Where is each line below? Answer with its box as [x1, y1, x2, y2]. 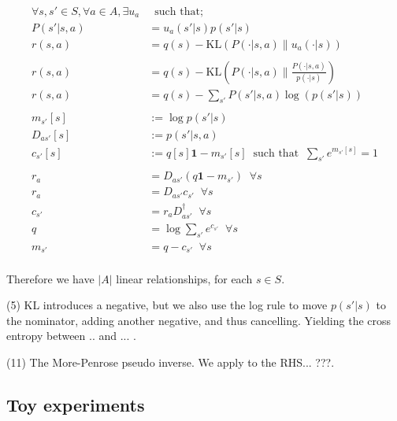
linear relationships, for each [116, 270, 253, 286]
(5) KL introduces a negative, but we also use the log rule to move [6, 297, 328, 313]
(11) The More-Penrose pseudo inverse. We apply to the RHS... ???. [6, 353, 335, 370]
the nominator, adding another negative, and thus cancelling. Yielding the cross [6, 312, 391, 328]
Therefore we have [6, 270, 95, 286]
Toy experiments [6, 392, 145, 416]
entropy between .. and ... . [6, 327, 136, 344]
